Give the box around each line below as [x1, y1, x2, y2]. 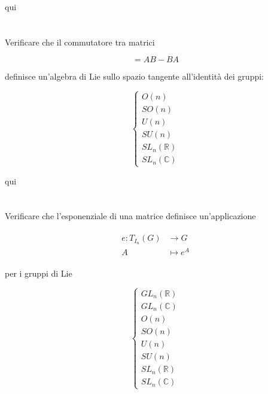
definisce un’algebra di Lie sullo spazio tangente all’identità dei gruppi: [5, 70, 264, 83]
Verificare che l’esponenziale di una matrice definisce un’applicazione [5, 210, 256, 222]
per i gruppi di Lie [5, 267, 72, 280]
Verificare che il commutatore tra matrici [5, 35, 155, 48]
